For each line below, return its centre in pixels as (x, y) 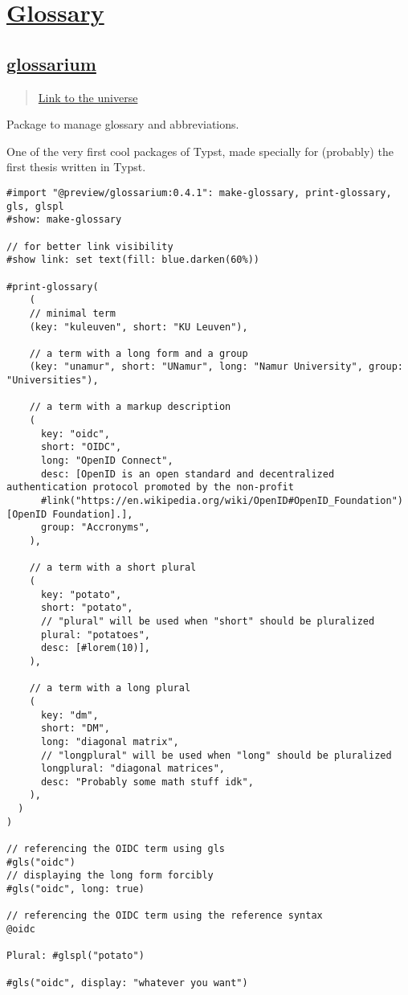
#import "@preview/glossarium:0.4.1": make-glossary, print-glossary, (199, 192)
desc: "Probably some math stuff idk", (147, 782)
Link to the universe (88, 97)
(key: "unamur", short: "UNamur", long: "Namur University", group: (216, 367)
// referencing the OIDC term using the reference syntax (165, 916)
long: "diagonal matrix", (110, 741)
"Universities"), (53, 381)
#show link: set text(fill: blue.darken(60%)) (133, 260)
